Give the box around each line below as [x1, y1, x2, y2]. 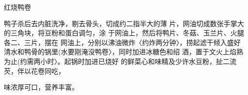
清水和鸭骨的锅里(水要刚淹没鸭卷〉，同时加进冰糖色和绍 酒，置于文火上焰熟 [4, 47, 244, 57]
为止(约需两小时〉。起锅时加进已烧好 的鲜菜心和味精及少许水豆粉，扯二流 [4, 56, 237, 66]
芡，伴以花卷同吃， [4, 65, 65, 76]
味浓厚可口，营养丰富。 [4, 82, 79, 92]
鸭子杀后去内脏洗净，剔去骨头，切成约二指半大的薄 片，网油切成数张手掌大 [4, 18, 244, 28]
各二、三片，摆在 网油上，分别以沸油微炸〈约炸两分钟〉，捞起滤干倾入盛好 [4, 37, 241, 47]
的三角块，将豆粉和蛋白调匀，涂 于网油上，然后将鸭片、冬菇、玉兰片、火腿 [4, 28, 244, 38]
